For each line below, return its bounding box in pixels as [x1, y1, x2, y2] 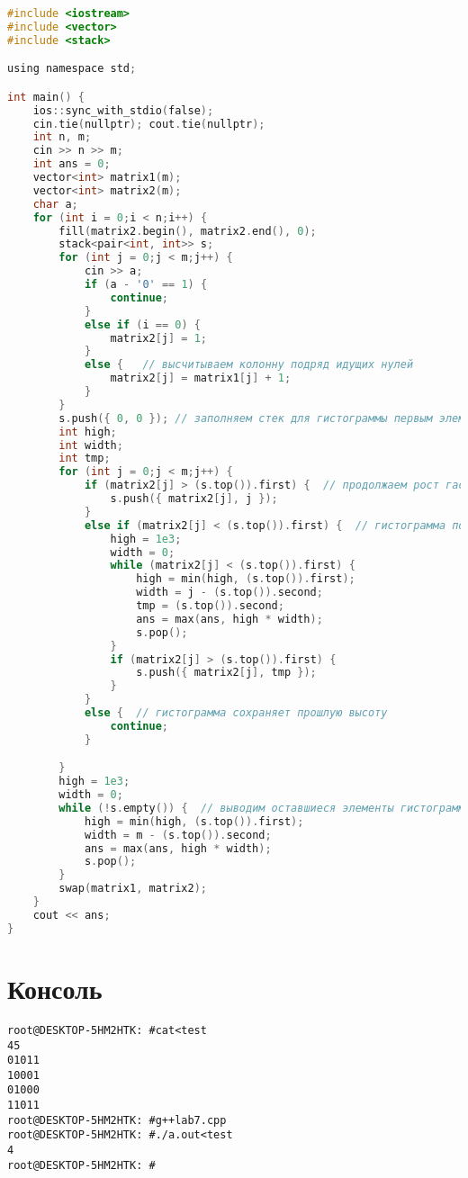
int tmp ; [58, 452, 111, 465]
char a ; [32, 197, 78, 211]
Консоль [7, 969, 103, 1006]
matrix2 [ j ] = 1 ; [110, 331, 208, 345]
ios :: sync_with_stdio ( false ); [32, 103, 214, 117]
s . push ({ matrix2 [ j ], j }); [110, 492, 278, 506]
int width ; [58, 438, 123, 452]
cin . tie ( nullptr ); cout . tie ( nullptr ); [32, 117, 265, 130]
